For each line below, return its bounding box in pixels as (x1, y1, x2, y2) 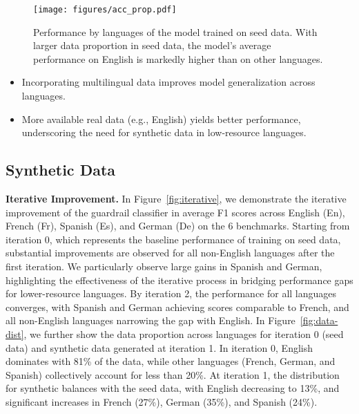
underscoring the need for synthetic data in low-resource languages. (21, 125, 307, 140)
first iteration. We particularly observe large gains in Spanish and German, (6, 258, 322, 273)
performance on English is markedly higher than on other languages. (33, 51, 323, 66)
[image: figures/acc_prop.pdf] (33, 5, 177, 15)
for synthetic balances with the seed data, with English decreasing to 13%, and (6, 381, 340, 395)
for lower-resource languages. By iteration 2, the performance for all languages (6, 286, 337, 301)
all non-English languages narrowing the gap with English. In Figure (6, 313, 295, 328)
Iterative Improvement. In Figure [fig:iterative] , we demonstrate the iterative (6, 191, 347, 206)
